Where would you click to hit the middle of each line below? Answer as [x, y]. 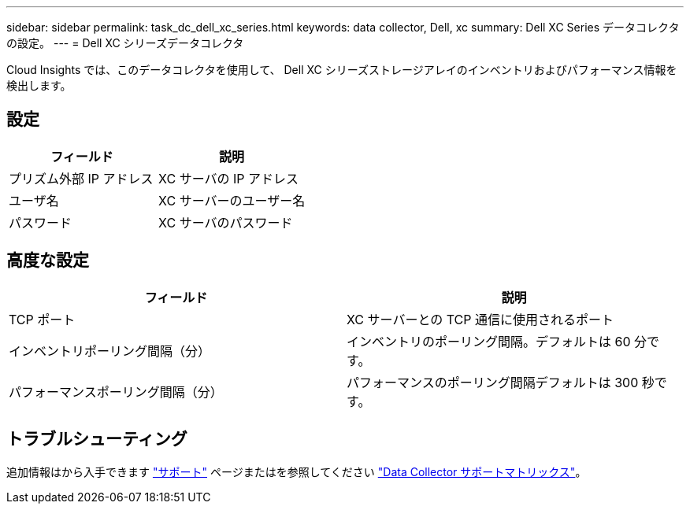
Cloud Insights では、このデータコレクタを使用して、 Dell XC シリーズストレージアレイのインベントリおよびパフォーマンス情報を [342, 70]
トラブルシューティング [97, 439]
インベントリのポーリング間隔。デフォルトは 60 [489, 341]
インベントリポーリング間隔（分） [110, 351]
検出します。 [39, 85]
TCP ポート [42, 319]
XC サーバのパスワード [226, 222]
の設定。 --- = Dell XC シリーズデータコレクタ [125, 43]
